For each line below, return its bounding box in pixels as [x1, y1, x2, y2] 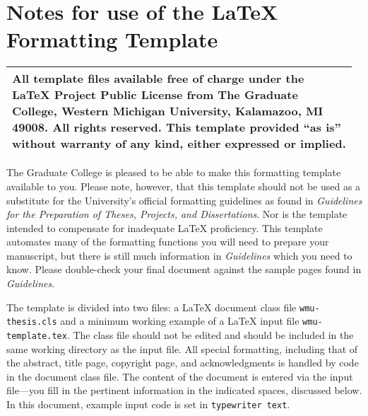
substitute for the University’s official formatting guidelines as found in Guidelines [6, 192, 362, 207]
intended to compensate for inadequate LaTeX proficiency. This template [6, 220, 323, 235]
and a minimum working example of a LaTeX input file [60, 313, 299, 328]
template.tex [6, 330, 67, 341]
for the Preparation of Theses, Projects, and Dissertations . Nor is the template [6, 207, 348, 221]
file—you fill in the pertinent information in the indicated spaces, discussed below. [6, 383, 362, 398]
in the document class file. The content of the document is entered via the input [6, 369, 353, 383]
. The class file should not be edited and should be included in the [66, 327, 354, 342]
